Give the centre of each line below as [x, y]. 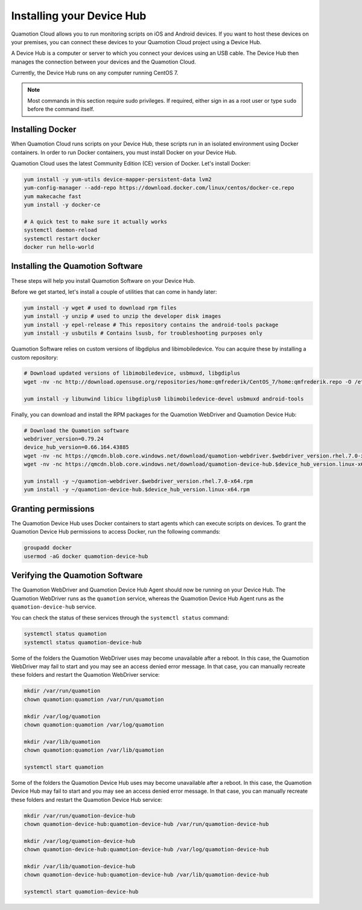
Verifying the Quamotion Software [77, 576]
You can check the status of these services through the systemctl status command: [120, 618]
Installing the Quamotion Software [77, 266]
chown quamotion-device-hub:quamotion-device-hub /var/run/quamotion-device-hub [146, 824]
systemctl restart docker [62, 238]
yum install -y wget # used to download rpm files [100, 308]
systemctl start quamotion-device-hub [81, 892]
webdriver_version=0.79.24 [64, 439]
